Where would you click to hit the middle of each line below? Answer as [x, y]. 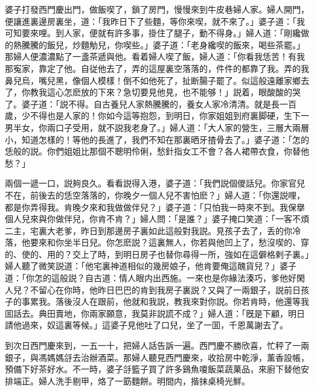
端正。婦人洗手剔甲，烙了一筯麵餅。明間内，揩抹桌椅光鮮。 [131, 380]
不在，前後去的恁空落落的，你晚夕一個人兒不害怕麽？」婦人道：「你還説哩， [155, 195]
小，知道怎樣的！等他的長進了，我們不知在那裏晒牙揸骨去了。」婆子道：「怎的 [157, 139]
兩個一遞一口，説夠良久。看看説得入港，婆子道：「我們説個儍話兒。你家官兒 [155, 183]
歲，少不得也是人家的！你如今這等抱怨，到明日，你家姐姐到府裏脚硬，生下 [153, 116]
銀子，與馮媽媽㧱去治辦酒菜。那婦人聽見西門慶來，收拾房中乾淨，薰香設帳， [157, 357]
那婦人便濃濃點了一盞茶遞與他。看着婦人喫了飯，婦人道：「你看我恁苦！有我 [155, 56]
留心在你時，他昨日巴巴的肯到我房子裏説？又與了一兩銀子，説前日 [169, 289]
